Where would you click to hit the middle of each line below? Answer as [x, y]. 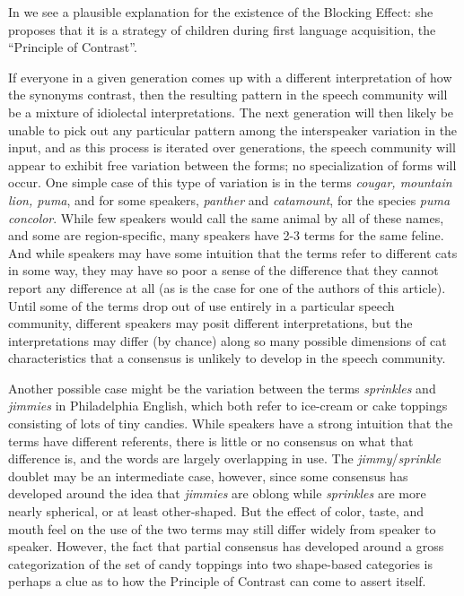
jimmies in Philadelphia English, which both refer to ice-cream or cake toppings [228, 406]
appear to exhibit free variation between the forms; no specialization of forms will [232, 164]
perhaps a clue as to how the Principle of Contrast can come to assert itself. [217, 581]
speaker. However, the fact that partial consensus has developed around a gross [226, 546]
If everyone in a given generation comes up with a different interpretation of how [230, 77]
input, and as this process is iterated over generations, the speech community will [232, 147]
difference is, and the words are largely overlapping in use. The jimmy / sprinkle [225, 458]
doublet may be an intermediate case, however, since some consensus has [208, 475]
